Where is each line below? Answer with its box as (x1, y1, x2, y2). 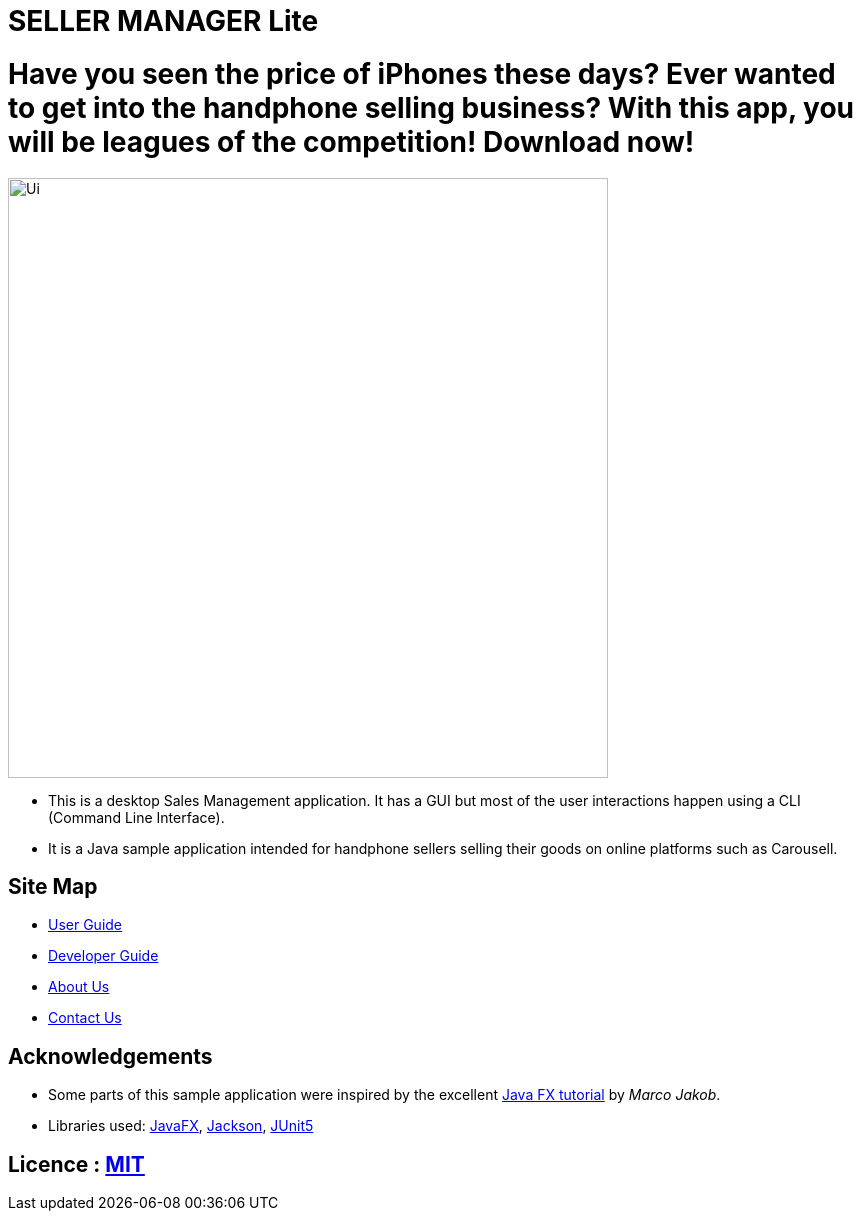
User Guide (48, 916, 123, 934)
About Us (48, 978, 110, 996)
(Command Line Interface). (48, 808, 225, 826)
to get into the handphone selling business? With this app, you (8, 90, 854, 125)
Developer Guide (48, 947, 159, 965)
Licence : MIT (8, 1151, 145, 1177)
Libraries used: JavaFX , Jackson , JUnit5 (48, 1117, 314, 1135)
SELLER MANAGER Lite (8, 4, 319, 38)
